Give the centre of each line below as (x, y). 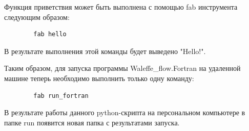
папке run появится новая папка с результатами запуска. (92, 122)
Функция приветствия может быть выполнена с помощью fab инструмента (121, 7)
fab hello (50, 34)
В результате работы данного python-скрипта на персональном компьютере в (125, 112)
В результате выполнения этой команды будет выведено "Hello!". (105, 51)
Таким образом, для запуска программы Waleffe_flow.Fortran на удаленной (122, 68)
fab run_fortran (61, 96)
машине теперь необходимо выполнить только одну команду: (99, 78)
